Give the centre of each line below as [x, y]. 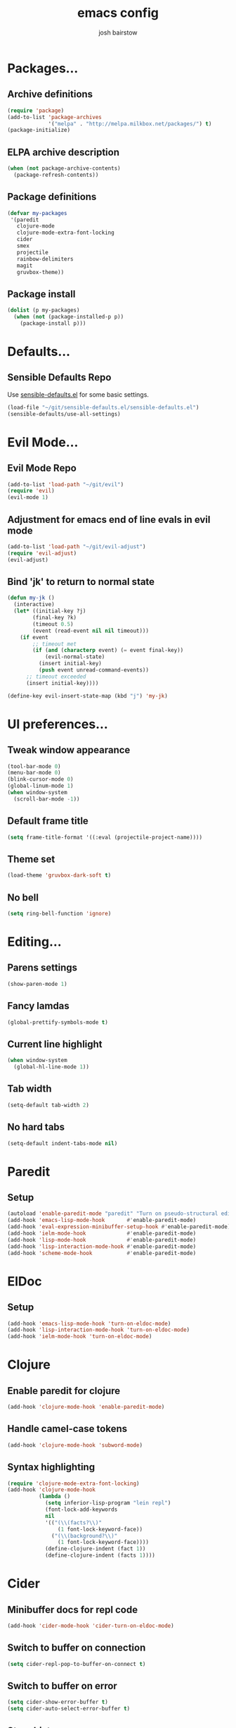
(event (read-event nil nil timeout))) [91, 631]
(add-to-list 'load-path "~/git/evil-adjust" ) [77, 547]
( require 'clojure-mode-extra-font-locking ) [73, 1483]
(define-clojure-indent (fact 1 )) [95, 1549]
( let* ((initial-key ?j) [50, 611]
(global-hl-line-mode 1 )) [52, 1067]
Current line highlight [55, 1044]
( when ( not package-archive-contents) [64, 168]
